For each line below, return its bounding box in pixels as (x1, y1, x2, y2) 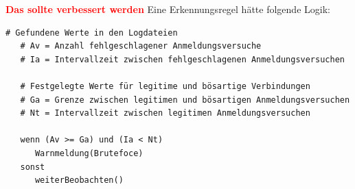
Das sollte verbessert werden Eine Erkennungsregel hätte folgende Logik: (5, 2, 330, 16)
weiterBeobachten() (34, 175, 124, 186)
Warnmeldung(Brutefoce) (34, 148, 144, 158)
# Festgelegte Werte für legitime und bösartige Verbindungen (20, 81, 310, 91)
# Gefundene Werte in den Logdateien (5, 27, 178, 38)
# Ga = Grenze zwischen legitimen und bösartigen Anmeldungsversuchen (20, 94, 350, 105)
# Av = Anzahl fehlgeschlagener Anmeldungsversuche (20, 41, 262, 51)
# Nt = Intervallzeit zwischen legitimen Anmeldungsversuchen (20, 108, 310, 118)
